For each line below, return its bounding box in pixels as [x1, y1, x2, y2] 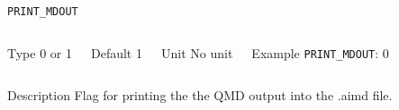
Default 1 [90, 43, 142, 62]
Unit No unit [160, 43, 233, 62]
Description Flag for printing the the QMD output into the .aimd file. [7, 86, 393, 105]
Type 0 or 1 [7, 43, 72, 62]
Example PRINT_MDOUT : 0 [251, 43, 389, 62]
